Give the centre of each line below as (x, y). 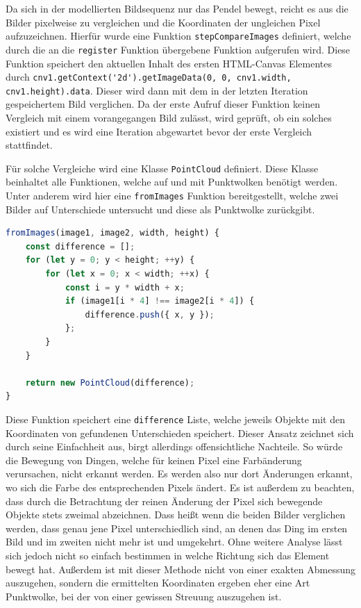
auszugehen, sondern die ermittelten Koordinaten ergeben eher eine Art (158, 583)
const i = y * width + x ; (125, 287)
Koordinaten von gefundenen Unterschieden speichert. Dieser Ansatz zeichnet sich (180, 433)
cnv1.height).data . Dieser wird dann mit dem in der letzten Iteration (157, 90)
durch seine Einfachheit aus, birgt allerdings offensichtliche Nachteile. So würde (174, 446)
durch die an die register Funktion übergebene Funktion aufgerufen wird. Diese (178, 49)
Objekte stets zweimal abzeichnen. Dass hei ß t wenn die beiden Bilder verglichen (176, 515)
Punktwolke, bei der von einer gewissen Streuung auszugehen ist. (144, 596)
